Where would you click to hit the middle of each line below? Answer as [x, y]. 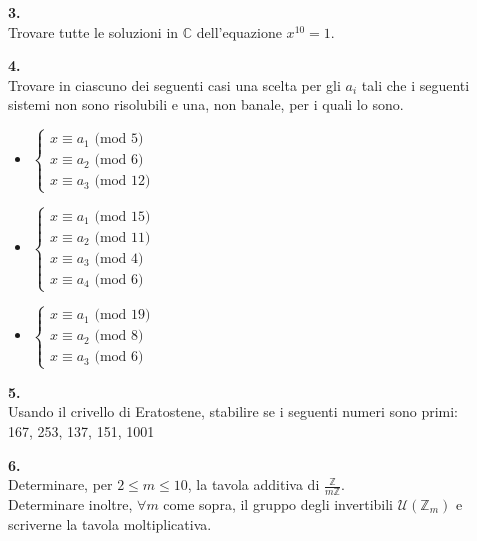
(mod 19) [122, 315]
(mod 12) [122, 181]
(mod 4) [119, 258]
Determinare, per [60, 484]
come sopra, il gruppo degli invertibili [278, 503]
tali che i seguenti [415, 84]
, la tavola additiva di [253, 484]
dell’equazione [239, 31]
